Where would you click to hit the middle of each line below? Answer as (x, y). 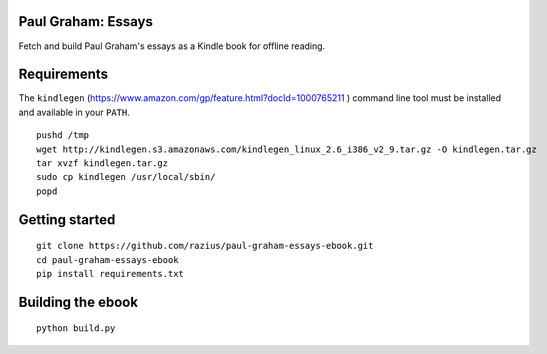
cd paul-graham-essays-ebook (107, 259)
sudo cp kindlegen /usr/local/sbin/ (126, 177)
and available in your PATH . (74, 112)
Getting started (67, 219)
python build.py (76, 328)
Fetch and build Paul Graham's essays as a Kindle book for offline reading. (172, 46)
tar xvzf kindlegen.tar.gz (102, 163)
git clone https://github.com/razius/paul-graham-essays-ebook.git (205, 246)
